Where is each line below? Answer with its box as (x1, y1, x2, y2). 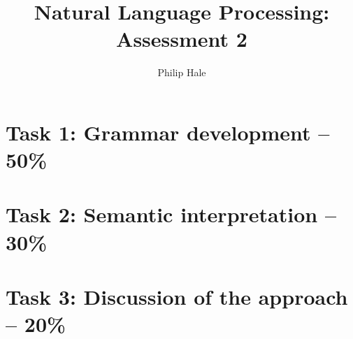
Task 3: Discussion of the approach (6, 282, 348, 311)
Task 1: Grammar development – (6, 117, 330, 146)
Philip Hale (157, 65, 206, 80)
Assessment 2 (116, 24, 247, 53)
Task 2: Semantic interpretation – (6, 200, 336, 229)
